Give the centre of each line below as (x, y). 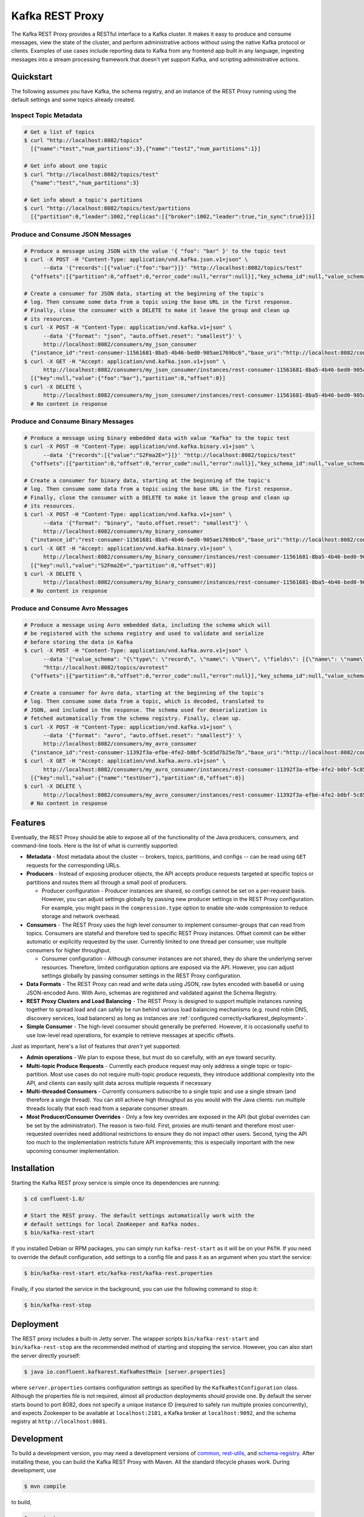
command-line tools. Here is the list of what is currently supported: (95, 846)
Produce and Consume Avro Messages (70, 609)
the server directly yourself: (46, 1356)
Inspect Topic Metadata (47, 115)
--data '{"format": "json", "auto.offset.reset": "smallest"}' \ (143, 336)
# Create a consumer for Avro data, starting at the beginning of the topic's (144, 693)
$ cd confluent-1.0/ (54, 1199)
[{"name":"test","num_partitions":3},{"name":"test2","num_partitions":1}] (146, 149)
